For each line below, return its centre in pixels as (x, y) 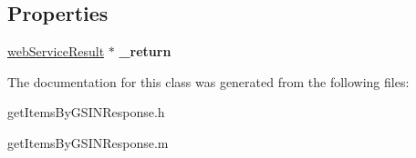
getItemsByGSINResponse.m (88, 142)
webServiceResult (56, 51)
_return (145, 51)
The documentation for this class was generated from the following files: (208, 81)
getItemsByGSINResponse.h (86, 112)
